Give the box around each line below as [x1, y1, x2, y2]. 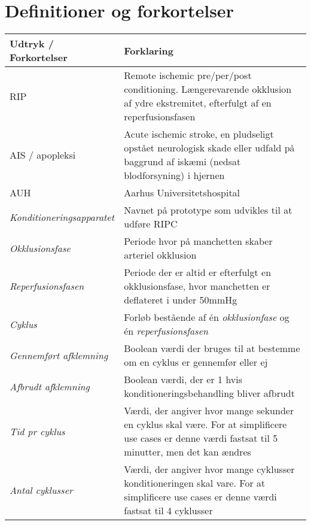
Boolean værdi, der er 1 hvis [124, 372, 243, 387]
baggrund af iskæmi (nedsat [124, 154, 241, 169]
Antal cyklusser [10, 482, 73, 497]
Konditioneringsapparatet [10, 210, 115, 224]
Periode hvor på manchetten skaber [124, 234, 273, 248]
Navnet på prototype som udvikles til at [124, 203, 292, 217]
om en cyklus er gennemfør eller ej [124, 355, 268, 369]
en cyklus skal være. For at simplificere [124, 417, 287, 432]
